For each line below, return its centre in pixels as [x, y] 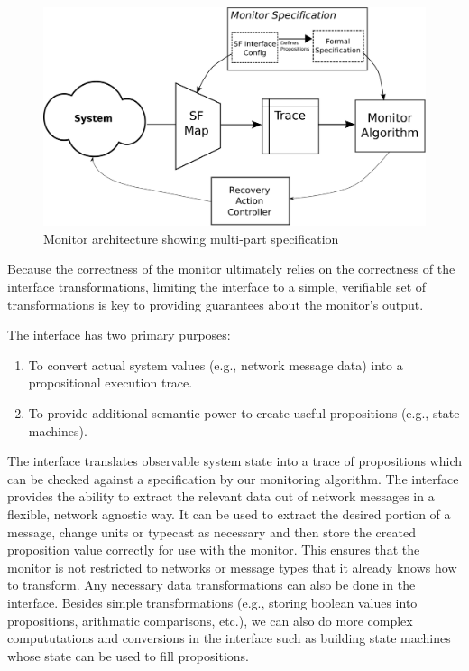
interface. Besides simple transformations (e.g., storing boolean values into [212, 602]
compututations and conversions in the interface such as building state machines [229, 638]
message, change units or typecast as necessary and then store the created [212, 531]
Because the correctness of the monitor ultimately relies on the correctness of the [231, 269]
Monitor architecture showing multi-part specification [191, 238]
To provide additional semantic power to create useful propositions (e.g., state [244, 412]
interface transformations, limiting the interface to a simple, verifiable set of [217, 286]
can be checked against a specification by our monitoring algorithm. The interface [233, 478]
